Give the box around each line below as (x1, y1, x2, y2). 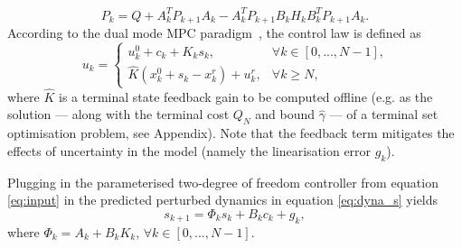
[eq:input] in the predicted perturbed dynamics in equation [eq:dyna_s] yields (7, 190, 438, 209)
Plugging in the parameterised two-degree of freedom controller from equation (7, 172, 438, 191)
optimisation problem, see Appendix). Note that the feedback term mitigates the (7, 124, 455, 142)
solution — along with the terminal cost (7, 105, 230, 124)
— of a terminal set (329, 105, 438, 124)
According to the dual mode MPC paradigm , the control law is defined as (7, 23, 421, 41)
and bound (255, 105, 316, 124)
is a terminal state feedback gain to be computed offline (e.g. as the (59, 87, 433, 106)
